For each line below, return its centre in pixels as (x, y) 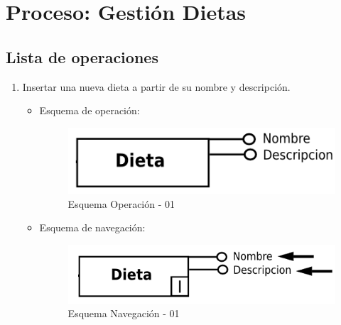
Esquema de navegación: (92, 227)
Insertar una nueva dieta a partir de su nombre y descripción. (156, 86)
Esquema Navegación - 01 (124, 313)
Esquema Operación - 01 (121, 203)
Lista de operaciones (82, 56)
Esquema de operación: (90, 110)
